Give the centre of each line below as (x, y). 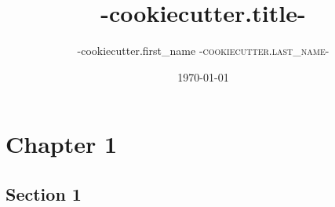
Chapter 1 (62, 144)
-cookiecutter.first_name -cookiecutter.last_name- (203, 51)
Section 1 (44, 193)
